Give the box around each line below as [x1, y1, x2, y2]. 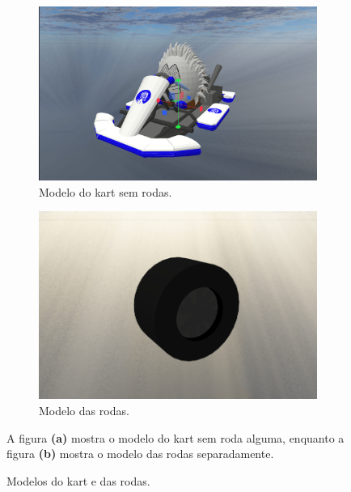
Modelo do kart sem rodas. [39, 183, 172, 200]
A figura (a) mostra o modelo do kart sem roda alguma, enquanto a [6, 429, 345, 446]
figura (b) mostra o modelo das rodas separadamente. [6, 445, 274, 462]
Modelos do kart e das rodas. [6, 472, 150, 489]
